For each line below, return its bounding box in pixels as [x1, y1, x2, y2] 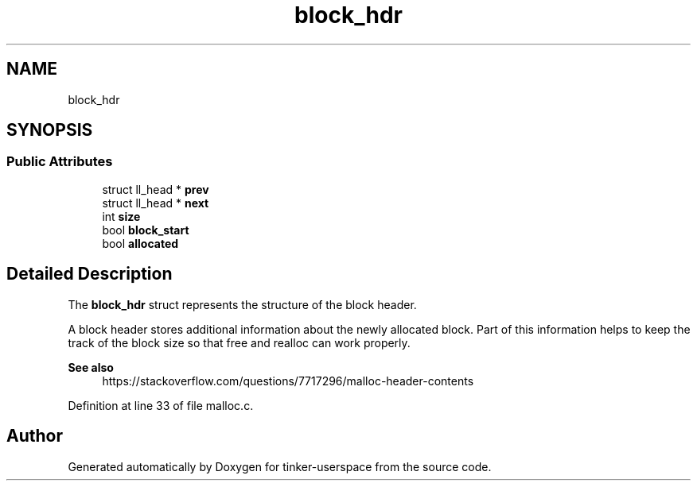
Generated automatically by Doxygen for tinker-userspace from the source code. [68, 459, 492, 473]
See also [68, 360, 114, 374]
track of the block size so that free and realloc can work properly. [68, 335, 411, 350]
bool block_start [102, 222, 189, 237]
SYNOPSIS [6, 120, 93, 141]
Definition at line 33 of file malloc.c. [68, 398, 254, 412]
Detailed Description [6, 264, 173, 284]
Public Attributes [6, 153, 113, 170]
